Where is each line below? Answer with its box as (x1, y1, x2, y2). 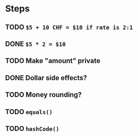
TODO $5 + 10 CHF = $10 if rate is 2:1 (5, 23, 133, 31)
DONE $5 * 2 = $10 (5, 39, 66, 48)
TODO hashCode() (5, 124, 60, 133)
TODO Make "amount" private (5, 57, 101, 65)
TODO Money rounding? (5, 91, 82, 99)
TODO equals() (5, 108, 53, 116)
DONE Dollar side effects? (5, 73, 87, 82)
